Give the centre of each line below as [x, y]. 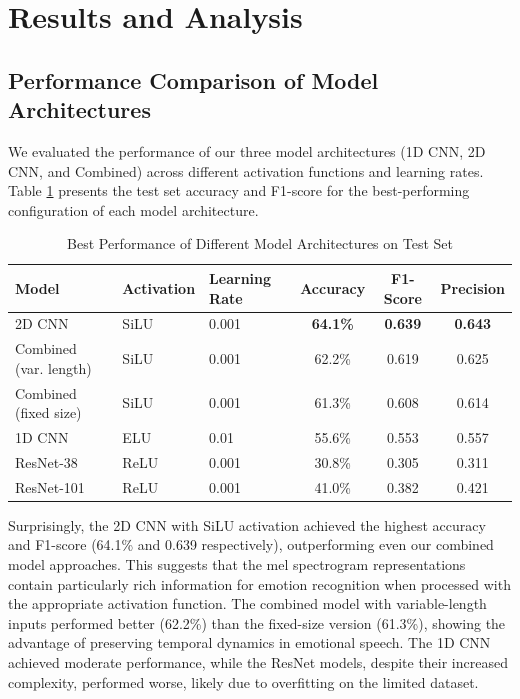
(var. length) [53, 367]
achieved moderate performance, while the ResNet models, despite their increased [258, 662]
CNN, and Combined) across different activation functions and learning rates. [246, 170]
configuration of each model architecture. [133, 209]
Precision [472, 287]
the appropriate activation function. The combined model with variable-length [247, 603]
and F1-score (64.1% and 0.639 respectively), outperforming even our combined [251, 544]
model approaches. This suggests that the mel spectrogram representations [237, 564]
